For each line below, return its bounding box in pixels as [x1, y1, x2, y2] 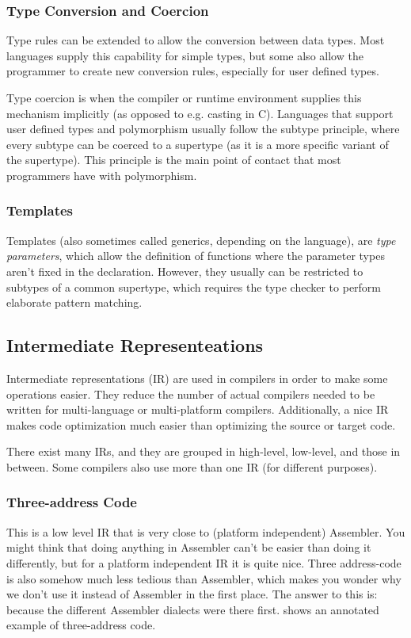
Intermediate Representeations [6, 333, 264, 357]
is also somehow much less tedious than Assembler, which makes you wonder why [6, 570, 401, 586]
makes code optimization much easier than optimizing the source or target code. [6, 416, 396, 433]
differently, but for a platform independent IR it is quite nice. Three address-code [6, 554, 401, 571]
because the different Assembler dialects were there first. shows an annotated [6, 601, 379, 617]
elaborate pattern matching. [6, 294, 143, 311]
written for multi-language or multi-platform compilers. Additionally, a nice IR [6, 401, 389, 418]
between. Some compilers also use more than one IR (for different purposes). [6, 458, 378, 475]
